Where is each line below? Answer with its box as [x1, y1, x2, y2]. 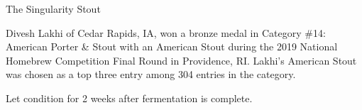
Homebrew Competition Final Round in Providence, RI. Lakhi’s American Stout [6, 53, 357, 67]
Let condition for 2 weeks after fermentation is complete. [6, 90, 253, 105]
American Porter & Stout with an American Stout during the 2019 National [6, 39, 338, 54]
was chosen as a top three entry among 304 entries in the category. [6, 67, 296, 82]
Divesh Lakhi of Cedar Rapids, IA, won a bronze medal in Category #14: [6, 25, 326, 40]
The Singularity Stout [6, 1, 101, 16]
